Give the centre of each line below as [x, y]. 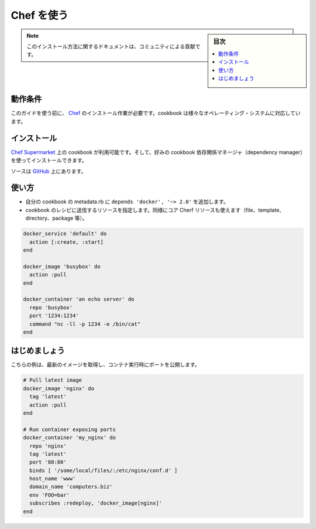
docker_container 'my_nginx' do [70, 438]
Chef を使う [39, 15]
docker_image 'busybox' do [62, 266]
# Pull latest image [52, 380]
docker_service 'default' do [65, 234]
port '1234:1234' [54, 316]
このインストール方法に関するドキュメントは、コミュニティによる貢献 [111, 46]
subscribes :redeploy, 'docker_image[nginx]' [96, 503]
